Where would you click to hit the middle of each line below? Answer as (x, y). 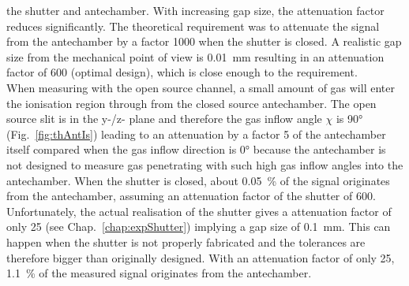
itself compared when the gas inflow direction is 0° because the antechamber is (196, 149)
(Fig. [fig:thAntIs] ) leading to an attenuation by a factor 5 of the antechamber (196, 134)
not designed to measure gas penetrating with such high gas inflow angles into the (205, 164)
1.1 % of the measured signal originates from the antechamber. (159, 273)
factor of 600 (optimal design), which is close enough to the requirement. (182, 72)
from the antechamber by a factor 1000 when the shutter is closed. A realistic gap (204, 41)
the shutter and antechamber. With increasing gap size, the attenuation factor (195, 10)
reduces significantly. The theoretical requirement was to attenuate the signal (193, 26)
